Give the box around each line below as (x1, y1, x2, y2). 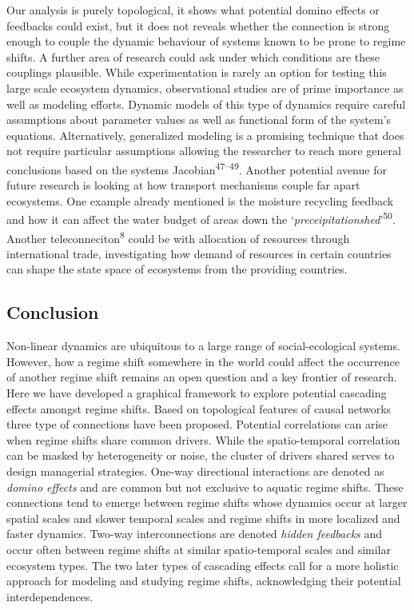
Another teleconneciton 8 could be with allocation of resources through (6, 227, 350, 246)
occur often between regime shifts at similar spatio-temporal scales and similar (6, 540, 391, 557)
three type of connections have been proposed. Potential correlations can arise (6, 416, 388, 433)
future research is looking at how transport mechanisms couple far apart (6, 177, 360, 193)
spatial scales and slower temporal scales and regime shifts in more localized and (6, 509, 400, 526)
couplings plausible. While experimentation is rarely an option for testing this (6, 64, 387, 81)
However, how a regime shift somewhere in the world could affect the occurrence (6, 353, 400, 369)
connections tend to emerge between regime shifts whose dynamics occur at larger (6, 494, 408, 511)
